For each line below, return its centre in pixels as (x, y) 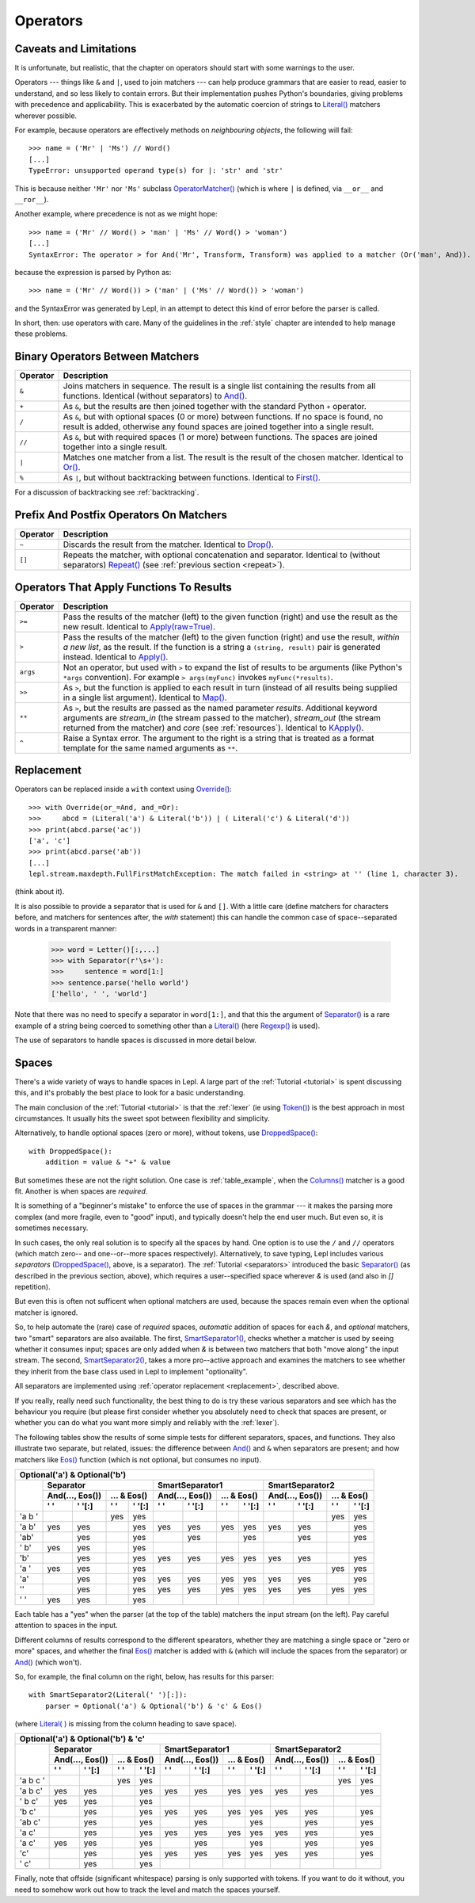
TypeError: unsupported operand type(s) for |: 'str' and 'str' (156, 171)
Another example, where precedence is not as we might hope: (116, 214)
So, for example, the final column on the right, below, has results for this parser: (144, 1676)
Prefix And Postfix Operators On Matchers (121, 515)
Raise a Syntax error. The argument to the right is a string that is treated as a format (219, 738)
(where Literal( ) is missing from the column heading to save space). (126, 1724)
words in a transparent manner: (66, 928)
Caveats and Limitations (76, 49)
